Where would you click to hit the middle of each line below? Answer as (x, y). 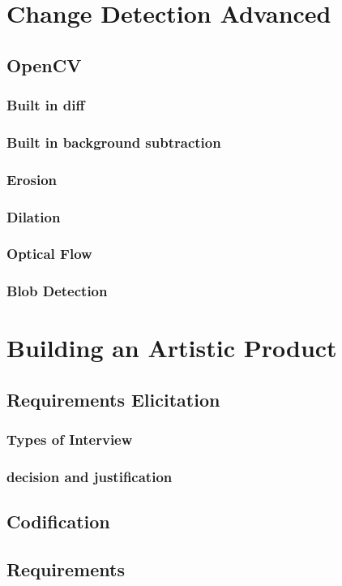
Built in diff (46, 105)
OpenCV (44, 65)
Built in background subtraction (114, 142)
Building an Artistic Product (172, 348)
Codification (58, 521)
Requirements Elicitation (113, 399)
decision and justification (90, 477)
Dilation (34, 216)
